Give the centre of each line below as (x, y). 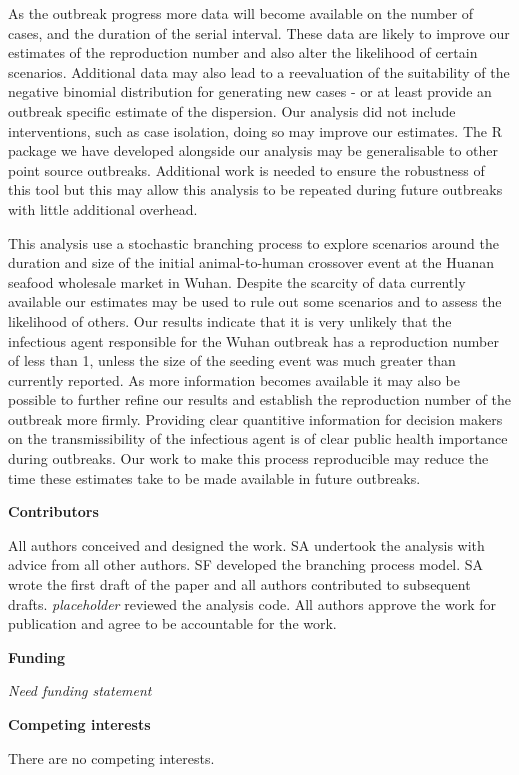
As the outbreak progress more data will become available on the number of (241, 13)
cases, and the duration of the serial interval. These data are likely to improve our (259, 32)
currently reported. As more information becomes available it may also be (234, 379)
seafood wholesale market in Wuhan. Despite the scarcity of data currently (237, 281)
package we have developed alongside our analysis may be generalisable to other (253, 150)
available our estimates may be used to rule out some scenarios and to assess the (255, 301)
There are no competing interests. (111, 757)
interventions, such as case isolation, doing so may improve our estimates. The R (255, 130)
